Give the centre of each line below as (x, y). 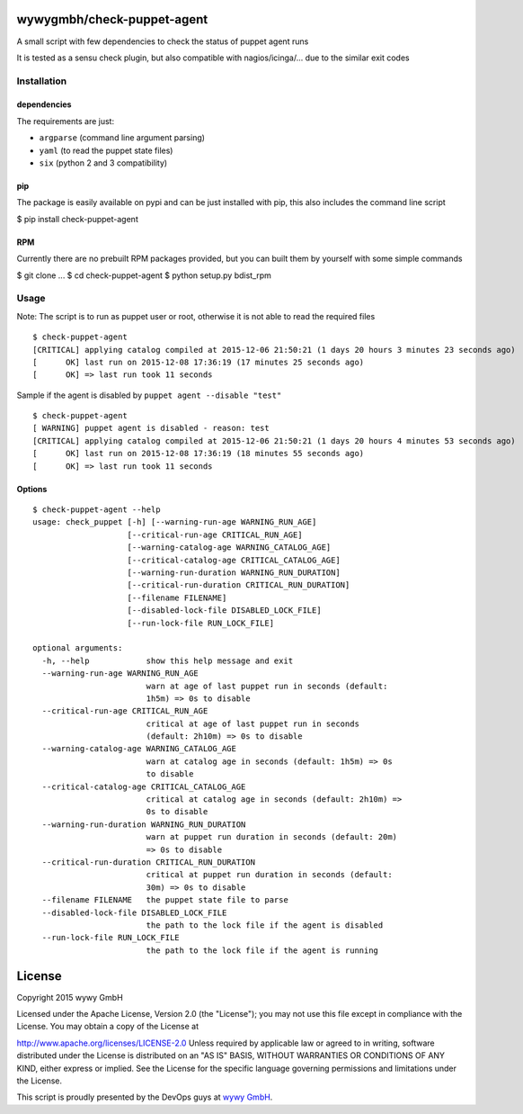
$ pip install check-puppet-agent (77, 219)
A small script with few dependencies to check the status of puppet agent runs (163, 41)
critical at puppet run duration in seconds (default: (269, 875)
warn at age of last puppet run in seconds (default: (267, 686)
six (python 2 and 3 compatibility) (103, 163)
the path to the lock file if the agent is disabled (265, 925)
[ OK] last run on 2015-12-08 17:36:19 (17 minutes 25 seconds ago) (199, 362)
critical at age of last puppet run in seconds (253, 723)
